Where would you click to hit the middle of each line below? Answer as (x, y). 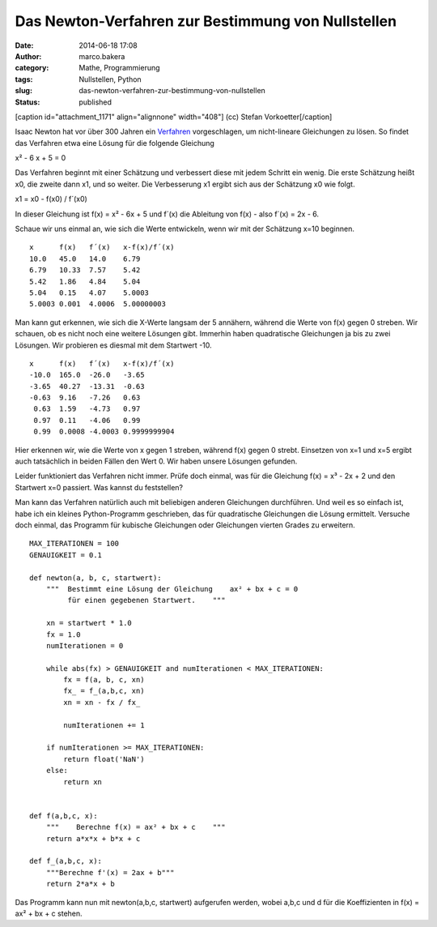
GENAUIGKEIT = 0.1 (66, 555)
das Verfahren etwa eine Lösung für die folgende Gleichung (115, 143)
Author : (28, 56)
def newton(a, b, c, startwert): (95, 578)
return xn (83, 782)
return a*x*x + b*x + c (93, 838)
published (95, 102)
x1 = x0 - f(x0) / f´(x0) (51, 199)
